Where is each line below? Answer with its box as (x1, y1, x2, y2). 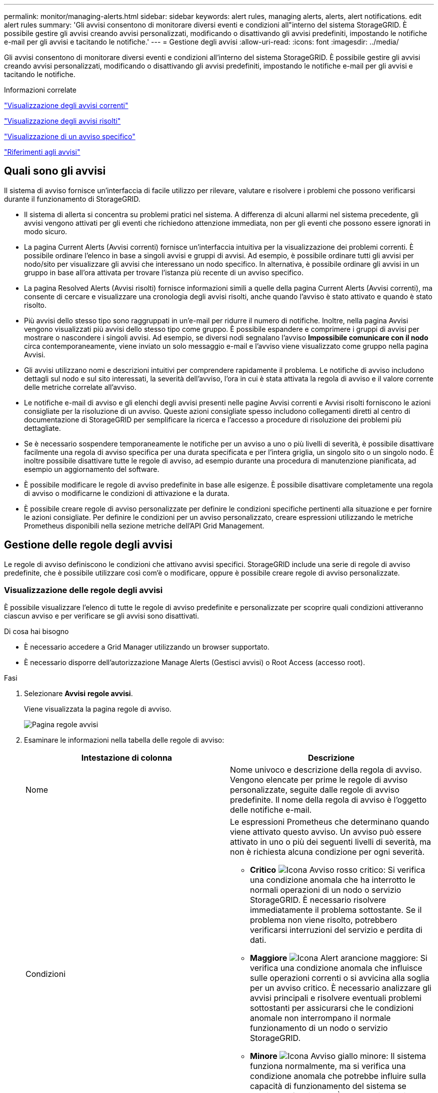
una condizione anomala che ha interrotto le (250, 875, 415, 885)
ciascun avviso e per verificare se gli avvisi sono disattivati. (4, 612, 199, 621)
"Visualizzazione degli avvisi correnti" (4, 101, 128, 110)
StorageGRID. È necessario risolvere (250, 895, 386, 905)
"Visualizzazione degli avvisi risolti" (4, 117, 121, 125)
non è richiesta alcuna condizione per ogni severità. (230, 847, 425, 857)
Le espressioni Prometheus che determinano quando (230, 817, 429, 827)
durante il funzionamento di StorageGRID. (4, 194, 140, 203)
